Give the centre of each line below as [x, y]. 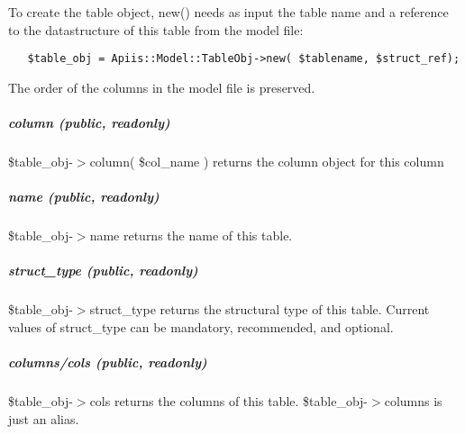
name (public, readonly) [84, 197]
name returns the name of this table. [191, 235]
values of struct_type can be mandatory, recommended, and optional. [201, 326]
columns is [413, 401]
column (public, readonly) [89, 123]
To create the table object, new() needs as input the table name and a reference [228, 12]
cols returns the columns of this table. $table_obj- [229, 401]
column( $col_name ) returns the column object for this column [267, 161]
